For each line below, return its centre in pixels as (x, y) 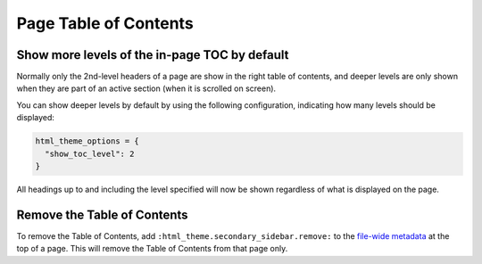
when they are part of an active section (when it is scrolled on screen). (146, 88)
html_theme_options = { (87, 141)
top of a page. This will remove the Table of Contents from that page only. (152, 249)
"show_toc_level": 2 (90, 153)
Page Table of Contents (105, 23)
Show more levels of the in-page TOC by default (153, 55)
